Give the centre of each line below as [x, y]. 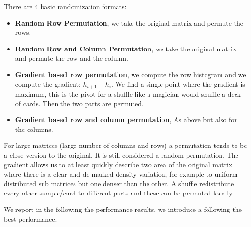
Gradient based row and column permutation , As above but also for [126, 120]
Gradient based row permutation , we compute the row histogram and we [131, 74]
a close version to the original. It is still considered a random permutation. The [121, 154]
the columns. [34, 129]
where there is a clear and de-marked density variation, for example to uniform [121, 174]
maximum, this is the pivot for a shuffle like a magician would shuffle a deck [128, 94]
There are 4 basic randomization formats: [65, 6]
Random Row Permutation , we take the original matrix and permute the [129, 23]
